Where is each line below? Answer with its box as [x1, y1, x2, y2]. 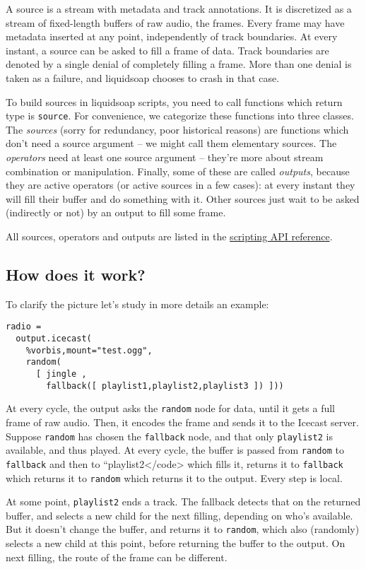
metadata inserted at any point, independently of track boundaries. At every [6, 29, 338, 44]
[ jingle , [35, 368, 87, 379]
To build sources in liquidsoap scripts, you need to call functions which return [6, 94, 343, 109]
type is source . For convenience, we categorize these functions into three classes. [6, 108, 354, 123]
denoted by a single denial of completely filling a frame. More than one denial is [6, 57, 352, 71]
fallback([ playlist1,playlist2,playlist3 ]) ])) [46, 380, 284, 391]
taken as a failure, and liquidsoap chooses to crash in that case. [6, 70, 280, 85]
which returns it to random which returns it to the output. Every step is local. [6, 470, 343, 485]
